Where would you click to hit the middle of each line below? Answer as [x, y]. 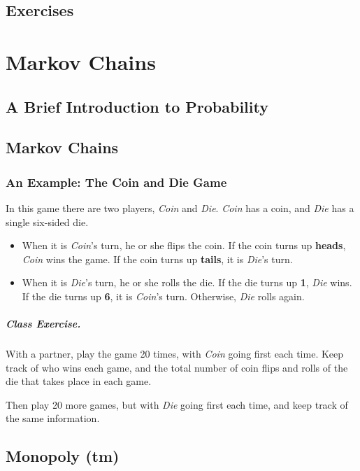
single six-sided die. [47, 222]
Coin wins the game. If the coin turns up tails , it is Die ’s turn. [157, 259]
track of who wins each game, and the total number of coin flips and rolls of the [177, 367]
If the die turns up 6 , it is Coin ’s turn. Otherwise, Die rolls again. [163, 296]
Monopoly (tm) [63, 456]
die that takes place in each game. [79, 381]
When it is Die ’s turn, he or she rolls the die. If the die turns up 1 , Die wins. [187, 282]
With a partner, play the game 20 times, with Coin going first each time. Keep [175, 354]
